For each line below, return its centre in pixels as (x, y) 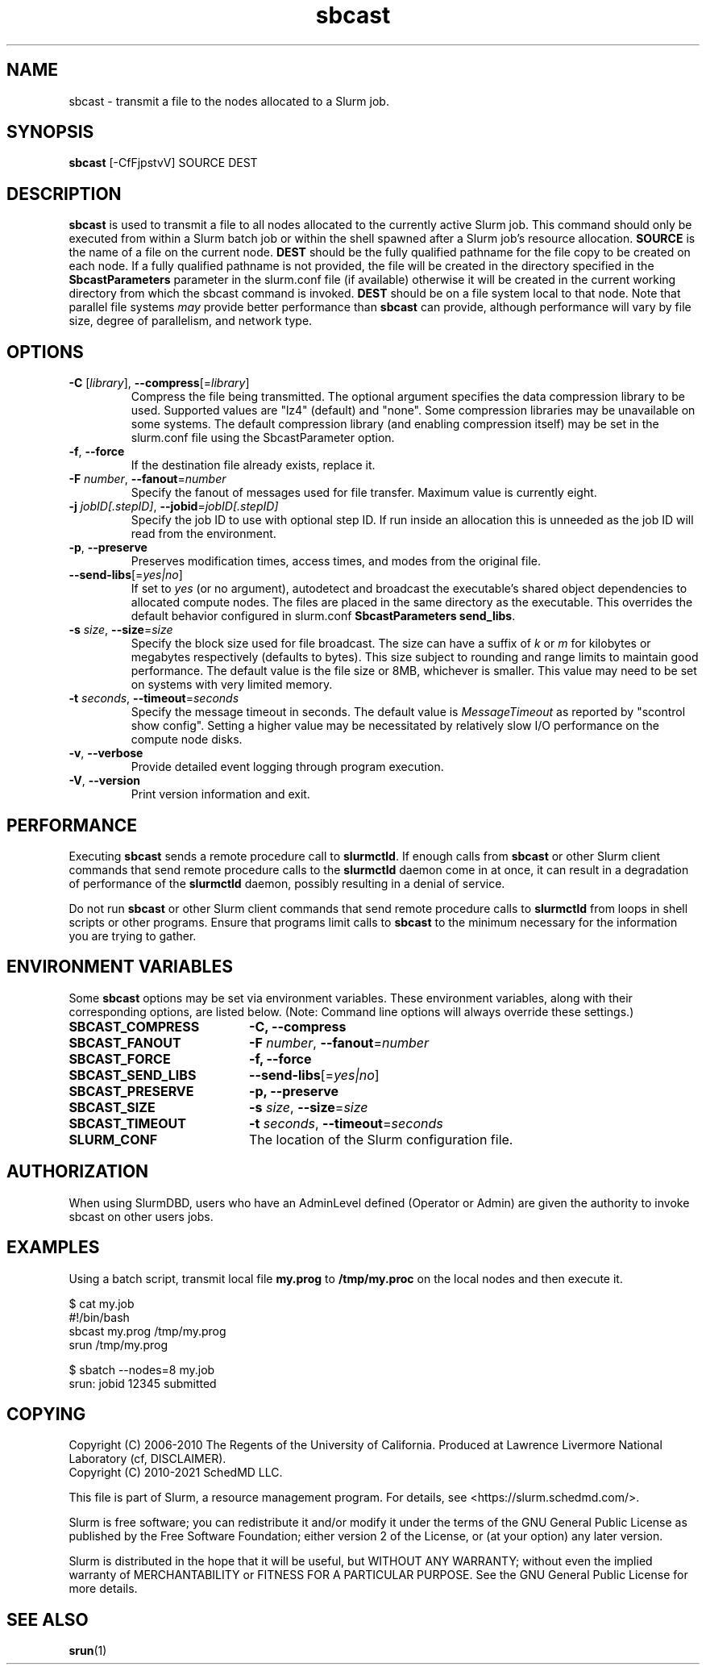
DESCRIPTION (64, 194)
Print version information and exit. (220, 794)
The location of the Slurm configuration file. (381, 1139)
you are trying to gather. (133, 936)
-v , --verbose (106, 753)
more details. (103, 1589)
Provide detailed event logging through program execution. (287, 767)
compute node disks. (187, 740)
